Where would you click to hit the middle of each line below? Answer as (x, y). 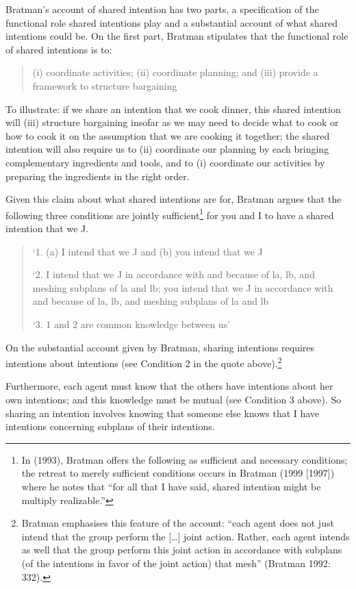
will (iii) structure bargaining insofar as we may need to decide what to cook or (172, 122)
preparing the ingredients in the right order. (98, 176)
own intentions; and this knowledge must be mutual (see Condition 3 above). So (174, 399)
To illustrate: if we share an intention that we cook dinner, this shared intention (173, 109)
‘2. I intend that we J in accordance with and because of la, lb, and (174, 274)
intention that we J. (47, 228)
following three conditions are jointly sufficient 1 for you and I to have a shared (170, 214)
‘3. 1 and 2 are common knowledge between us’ (131, 324)
